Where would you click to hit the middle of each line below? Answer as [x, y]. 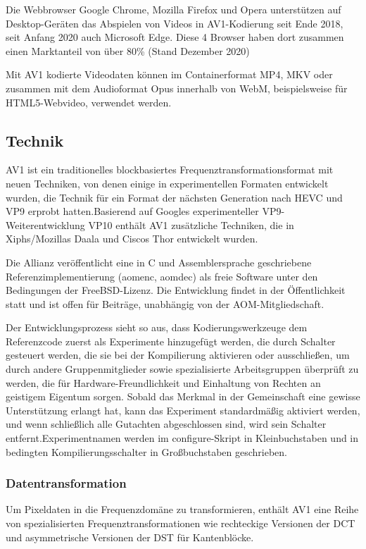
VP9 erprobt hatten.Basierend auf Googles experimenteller [132, 211]
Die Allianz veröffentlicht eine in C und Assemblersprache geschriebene [159, 262]
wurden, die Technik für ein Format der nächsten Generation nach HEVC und [174, 197]
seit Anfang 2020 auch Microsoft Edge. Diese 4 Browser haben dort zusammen [175, 37]
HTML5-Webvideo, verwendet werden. [89, 102]
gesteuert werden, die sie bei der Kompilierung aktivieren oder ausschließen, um [178, 355]
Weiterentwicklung [45, 224]
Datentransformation [66, 483]
